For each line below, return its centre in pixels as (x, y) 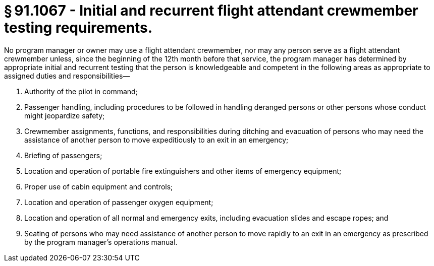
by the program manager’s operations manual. (101, 242)
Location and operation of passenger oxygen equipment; (119, 202)
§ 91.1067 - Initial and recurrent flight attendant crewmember (211, 11)
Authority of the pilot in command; (81, 91)
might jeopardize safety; (65, 115)
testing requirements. (78, 28)
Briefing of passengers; (63, 155)
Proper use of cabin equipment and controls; (99, 186)
